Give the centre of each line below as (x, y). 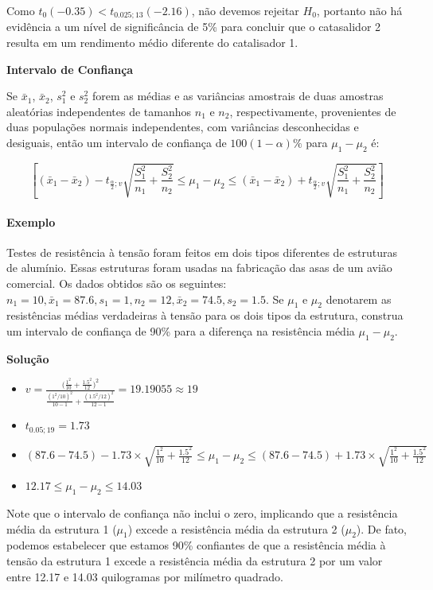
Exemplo (31, 221)
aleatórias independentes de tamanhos (99, 111)
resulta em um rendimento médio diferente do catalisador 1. (152, 43)
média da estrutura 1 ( (62, 528)
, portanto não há (359, 10)
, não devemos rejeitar (245, 10)
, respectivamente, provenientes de (313, 111)
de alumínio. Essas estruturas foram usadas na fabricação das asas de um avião (199, 268)
